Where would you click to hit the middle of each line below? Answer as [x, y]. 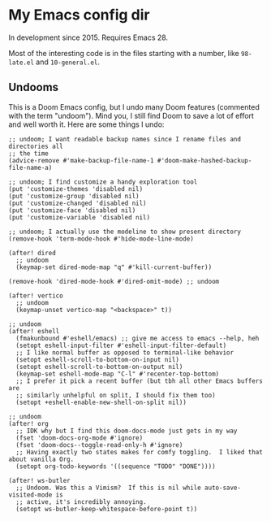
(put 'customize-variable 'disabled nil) [80, 217]
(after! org [28, 423]
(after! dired [32, 253]
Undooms [34, 87]
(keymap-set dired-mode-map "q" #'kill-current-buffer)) [114, 267]
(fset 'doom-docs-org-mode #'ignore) [80, 438]
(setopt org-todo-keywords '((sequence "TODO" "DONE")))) [116, 466]
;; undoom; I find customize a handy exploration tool [103, 182]
